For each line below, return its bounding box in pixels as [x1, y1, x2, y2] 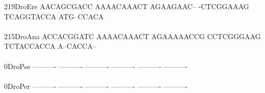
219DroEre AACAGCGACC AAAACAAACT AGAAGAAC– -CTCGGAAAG [4, 1, 249, 11]
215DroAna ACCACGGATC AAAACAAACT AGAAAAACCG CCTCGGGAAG [4, 30, 261, 41]
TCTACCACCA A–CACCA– [4, 41, 97, 51]
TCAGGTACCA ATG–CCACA [4, 11, 104, 21]
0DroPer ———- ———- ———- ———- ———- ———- [4, 80, 187, 91]
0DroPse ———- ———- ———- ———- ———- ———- [4, 60, 188, 71]
